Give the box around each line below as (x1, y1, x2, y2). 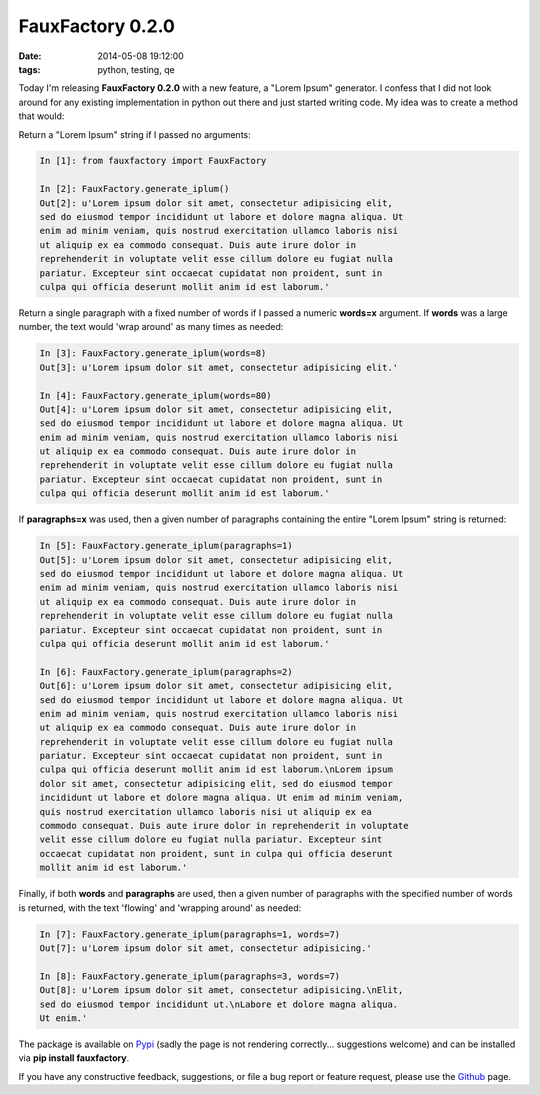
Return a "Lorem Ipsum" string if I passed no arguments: (18, 128, 251, 140)
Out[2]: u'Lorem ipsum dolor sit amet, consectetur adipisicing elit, (39, 197, 394, 209)
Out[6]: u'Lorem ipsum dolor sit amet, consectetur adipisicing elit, (39, 680, 394, 692)
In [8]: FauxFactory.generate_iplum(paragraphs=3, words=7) (39, 970, 341, 982)
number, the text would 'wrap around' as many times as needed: (18, 321, 284, 333)
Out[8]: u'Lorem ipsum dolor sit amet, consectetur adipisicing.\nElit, (39, 985, 404, 996)
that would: (18, 110, 65, 122)
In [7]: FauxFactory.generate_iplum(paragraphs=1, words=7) (39, 928, 341, 940)
